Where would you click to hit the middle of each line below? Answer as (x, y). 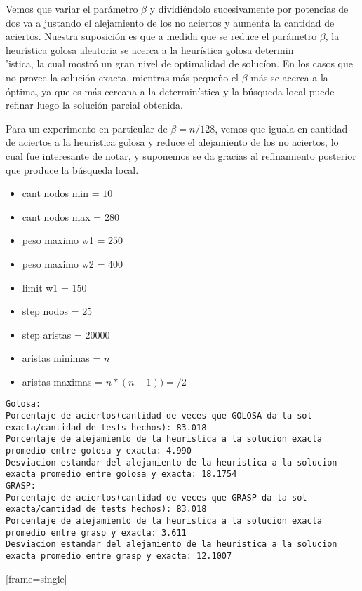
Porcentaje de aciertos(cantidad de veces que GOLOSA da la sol (159, 416)
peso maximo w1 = (63, 240)
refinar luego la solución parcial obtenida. (95, 105)
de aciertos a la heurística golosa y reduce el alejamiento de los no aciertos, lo (172, 142)
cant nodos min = (61, 193)
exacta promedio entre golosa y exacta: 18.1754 (121, 474)
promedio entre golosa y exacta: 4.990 (99, 451)
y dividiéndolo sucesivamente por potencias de (249, 8)
